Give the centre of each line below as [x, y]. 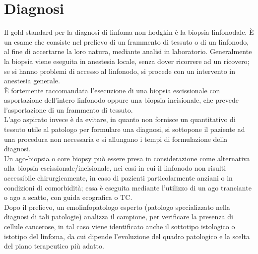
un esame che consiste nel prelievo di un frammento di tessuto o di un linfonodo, [127, 41]
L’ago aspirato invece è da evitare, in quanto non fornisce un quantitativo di [120, 119]
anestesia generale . [32, 81]
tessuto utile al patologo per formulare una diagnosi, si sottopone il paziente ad [125, 129]
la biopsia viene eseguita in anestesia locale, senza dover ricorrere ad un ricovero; [127, 61]
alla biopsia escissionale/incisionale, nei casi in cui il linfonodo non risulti [115, 168]
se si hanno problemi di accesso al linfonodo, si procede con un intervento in [120, 71]
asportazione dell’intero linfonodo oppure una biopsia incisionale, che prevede [121, 100]
